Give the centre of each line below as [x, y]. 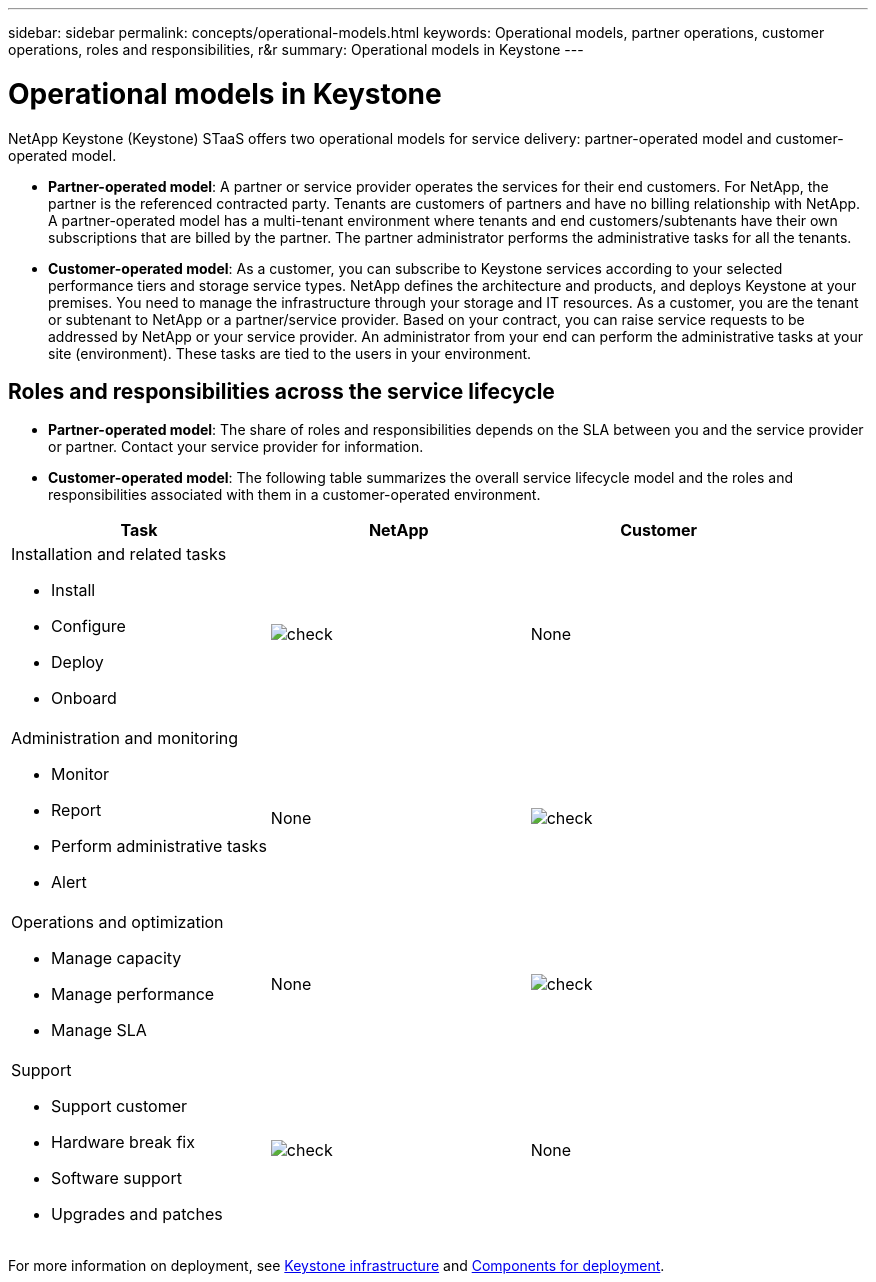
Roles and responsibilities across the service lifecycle [281, 391]
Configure [88, 626]
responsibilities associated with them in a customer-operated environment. [294, 495]
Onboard [84, 698]
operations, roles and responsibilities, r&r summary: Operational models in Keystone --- [296, 49]
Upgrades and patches [137, 1214]
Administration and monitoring [125, 738]
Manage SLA [99, 1030]
